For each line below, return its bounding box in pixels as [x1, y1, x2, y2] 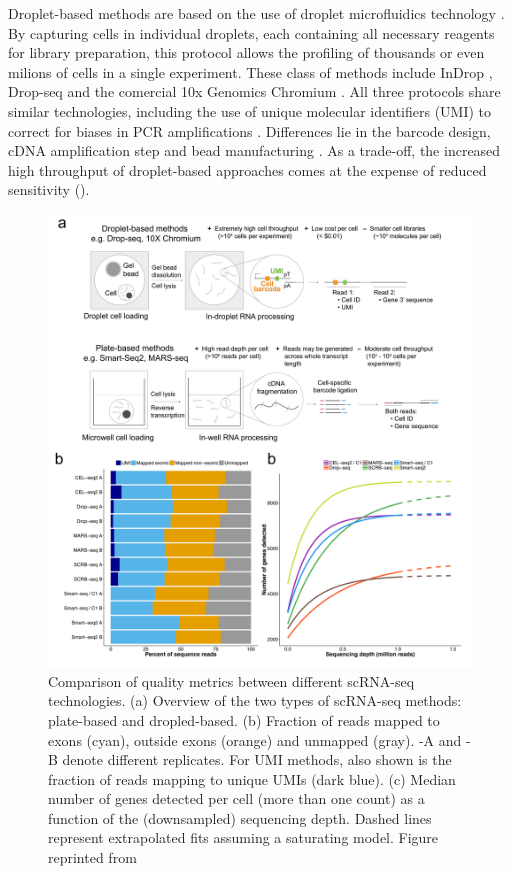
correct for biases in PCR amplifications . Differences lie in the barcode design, [8, 120, 491, 141]
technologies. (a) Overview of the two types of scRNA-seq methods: [48, 690, 462, 711]
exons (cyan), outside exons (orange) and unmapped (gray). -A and [48, 729, 462, 750]
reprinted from [48, 847, 137, 868]
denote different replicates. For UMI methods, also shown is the [62, 749, 452, 770]
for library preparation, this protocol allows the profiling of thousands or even [8, 42, 485, 63]
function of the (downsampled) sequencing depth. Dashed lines [48, 807, 432, 828]
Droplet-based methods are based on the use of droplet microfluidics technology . [8, 3, 505, 23]
